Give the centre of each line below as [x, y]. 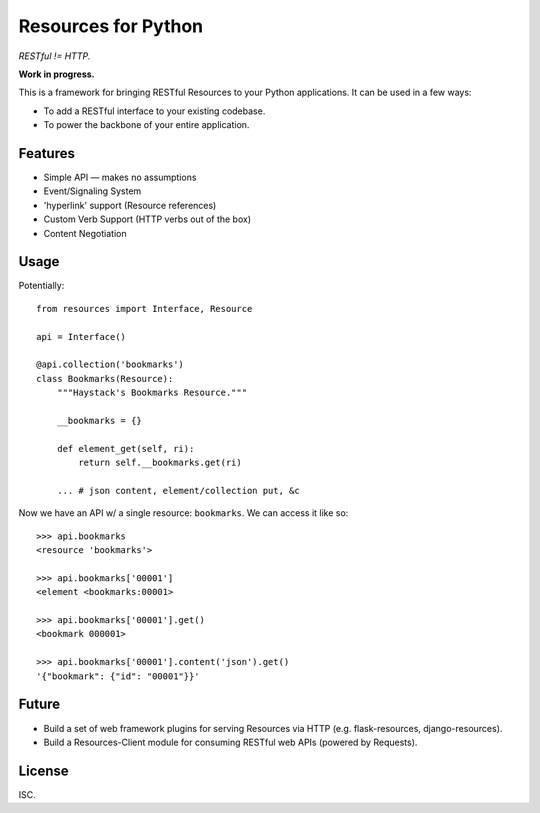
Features [46, 153]
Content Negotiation [85, 233]
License [43, 770]
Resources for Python [111, 26]
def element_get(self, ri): [125, 448]
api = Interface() [81, 336]
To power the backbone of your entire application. [146, 125]
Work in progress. [56, 74]
